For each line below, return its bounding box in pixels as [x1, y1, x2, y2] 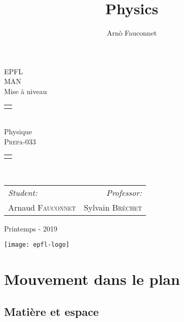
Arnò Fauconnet [106, 27, 157, 38]
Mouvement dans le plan [4, 269, 180, 289]
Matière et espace [4, 303, 99, 319]
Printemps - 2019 [4, 223, 57, 233]
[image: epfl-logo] [4, 241, 69, 249]
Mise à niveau [4, 85, 47, 96]
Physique [4, 126, 32, 137]
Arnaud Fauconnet [8, 201, 76, 213]
